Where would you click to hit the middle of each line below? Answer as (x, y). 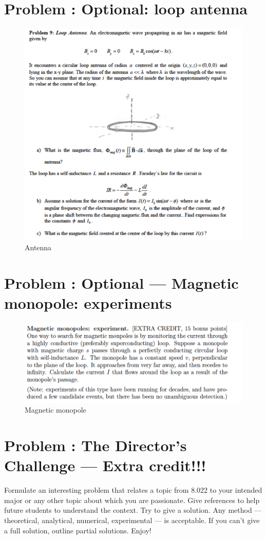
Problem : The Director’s (96, 445)
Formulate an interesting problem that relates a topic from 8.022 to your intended (133, 490)
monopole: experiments (88, 303)
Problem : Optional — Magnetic (121, 282)
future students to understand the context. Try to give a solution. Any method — (133, 510)
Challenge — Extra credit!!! (105, 465)
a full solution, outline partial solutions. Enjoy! (78, 530)
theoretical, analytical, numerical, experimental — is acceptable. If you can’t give (132, 520)
